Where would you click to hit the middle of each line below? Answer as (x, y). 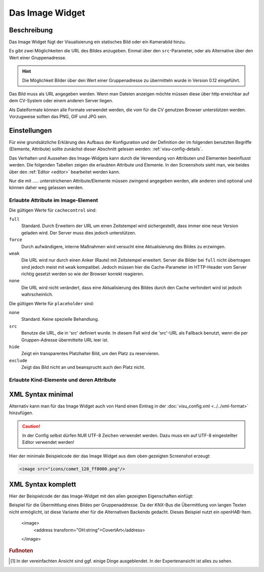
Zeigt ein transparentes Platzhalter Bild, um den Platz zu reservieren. (90, 354)
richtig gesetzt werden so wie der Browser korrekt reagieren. (83, 274)
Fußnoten (21, 551)
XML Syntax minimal (41, 394)
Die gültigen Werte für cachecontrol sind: (53, 210)
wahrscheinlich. (37, 294)
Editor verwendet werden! (48, 442)
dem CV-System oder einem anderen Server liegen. (61, 101)
